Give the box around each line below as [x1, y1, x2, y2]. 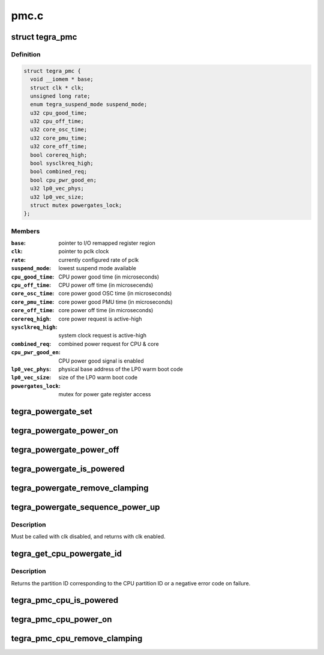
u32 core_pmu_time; [30, 134, 88, 141]
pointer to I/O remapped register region [58, 240, 156, 247]
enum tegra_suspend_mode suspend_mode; [30, 101, 148, 108]
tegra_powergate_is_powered [11, 463, 125, 474]
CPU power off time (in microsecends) [58, 282, 154, 289]
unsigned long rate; [30, 92, 91, 99]
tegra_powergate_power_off [11, 444, 119, 454]
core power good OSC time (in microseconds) [58, 290, 172, 297]
